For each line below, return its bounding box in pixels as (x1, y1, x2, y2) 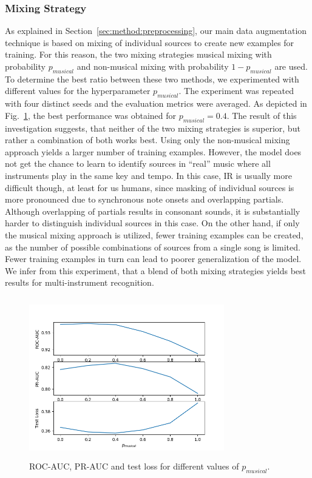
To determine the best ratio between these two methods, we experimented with (5, 72, 299, 85)
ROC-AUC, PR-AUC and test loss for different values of (29, 460, 239, 473)
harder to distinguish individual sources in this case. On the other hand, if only (5, 217, 300, 229)
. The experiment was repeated (178, 84, 294, 97)
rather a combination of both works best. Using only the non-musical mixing (5, 133, 290, 146)
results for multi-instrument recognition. (5, 276, 154, 289)
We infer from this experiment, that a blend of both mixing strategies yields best (5, 264, 307, 277)
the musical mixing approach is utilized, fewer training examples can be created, (5, 228, 304, 241)
